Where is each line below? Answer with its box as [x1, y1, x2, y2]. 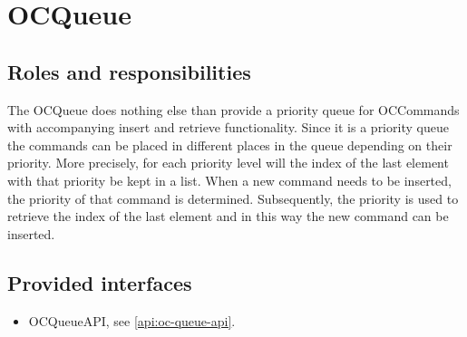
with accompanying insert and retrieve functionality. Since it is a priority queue [7, 118, 449, 137]
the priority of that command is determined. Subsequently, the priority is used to [7, 188, 459, 207]
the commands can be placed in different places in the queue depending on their [7, 135, 452, 154]
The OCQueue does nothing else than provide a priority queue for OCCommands [7, 100, 460, 119]
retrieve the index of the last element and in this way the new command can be [7, 207, 449, 226]
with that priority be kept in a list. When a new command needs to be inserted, [7, 170, 452, 189]
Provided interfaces [7, 268, 192, 296]
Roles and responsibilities [7, 57, 251, 85]
